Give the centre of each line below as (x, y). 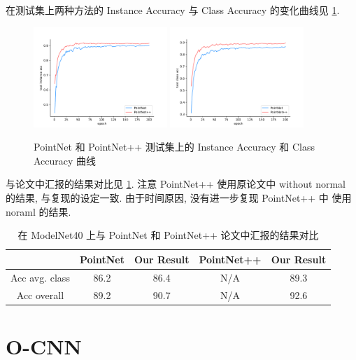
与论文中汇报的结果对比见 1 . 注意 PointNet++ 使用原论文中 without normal (176, 184)
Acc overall (40, 295)
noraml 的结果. (38, 211)
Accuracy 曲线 (65, 160)
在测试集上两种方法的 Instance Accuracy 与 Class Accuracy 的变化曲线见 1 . (173, 10)
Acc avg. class (40, 277)
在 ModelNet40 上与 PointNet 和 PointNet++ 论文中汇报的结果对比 (168, 235)
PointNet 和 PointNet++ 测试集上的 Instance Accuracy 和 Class (174, 147)
